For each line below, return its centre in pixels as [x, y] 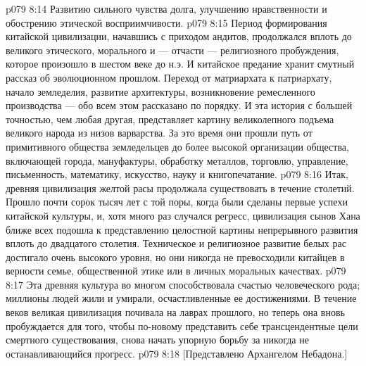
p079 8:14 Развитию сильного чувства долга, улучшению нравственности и [166, 8]
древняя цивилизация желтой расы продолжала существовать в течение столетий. [180, 188]
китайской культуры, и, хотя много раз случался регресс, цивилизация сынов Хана [183, 215]
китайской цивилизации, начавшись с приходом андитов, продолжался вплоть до [179, 36]
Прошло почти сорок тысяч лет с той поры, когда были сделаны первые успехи [177, 202]
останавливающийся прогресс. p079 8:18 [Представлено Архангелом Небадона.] [177, 353]
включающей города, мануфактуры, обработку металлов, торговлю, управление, [177, 160]
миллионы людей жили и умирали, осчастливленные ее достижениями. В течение [181, 298]
